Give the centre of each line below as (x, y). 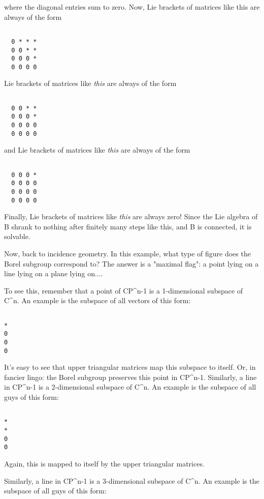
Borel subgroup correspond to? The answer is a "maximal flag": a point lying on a (131, 263)
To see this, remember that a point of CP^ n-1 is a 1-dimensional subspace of (124, 290)
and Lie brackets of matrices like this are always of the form (97, 150)
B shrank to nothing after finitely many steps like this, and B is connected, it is (128, 226)
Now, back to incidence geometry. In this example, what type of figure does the (127, 253)
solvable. (17, 236)
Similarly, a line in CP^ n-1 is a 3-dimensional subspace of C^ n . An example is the (132, 480)
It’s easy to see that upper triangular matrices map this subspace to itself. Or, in (130, 367)
